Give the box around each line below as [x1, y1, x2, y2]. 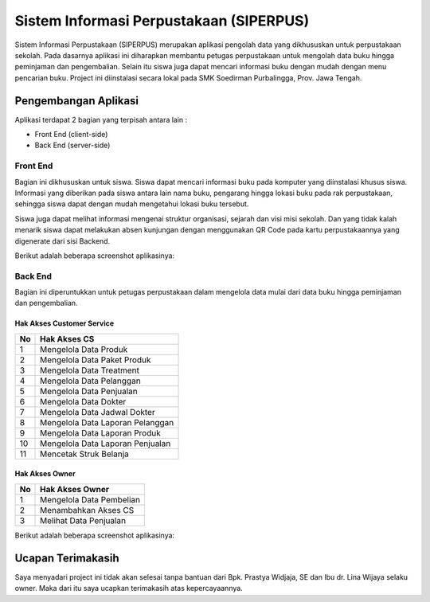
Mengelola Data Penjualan [40, 385, 139, 397]
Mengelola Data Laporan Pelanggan [40, 416, 174, 428]
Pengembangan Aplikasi [14, 94, 139, 107]
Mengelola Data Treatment [40, 365, 139, 376]
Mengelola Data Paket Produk [40, 354, 151, 365]
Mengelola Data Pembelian [40, 494, 141, 505]
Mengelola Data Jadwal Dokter [40, 406, 155, 417]
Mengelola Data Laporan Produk [40, 427, 161, 438]
